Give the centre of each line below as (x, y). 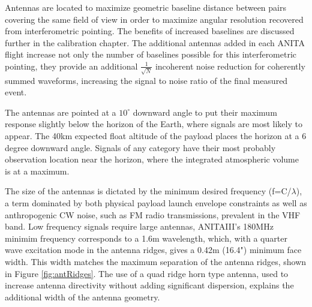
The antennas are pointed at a (61, 112)
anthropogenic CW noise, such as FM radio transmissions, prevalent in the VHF (153, 214)
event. (16, 92)
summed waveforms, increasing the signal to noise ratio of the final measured (146, 80)
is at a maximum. (37, 171)
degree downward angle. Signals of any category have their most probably (140, 147)
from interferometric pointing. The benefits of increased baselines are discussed (150, 31)
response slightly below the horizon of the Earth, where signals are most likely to (154, 124)
